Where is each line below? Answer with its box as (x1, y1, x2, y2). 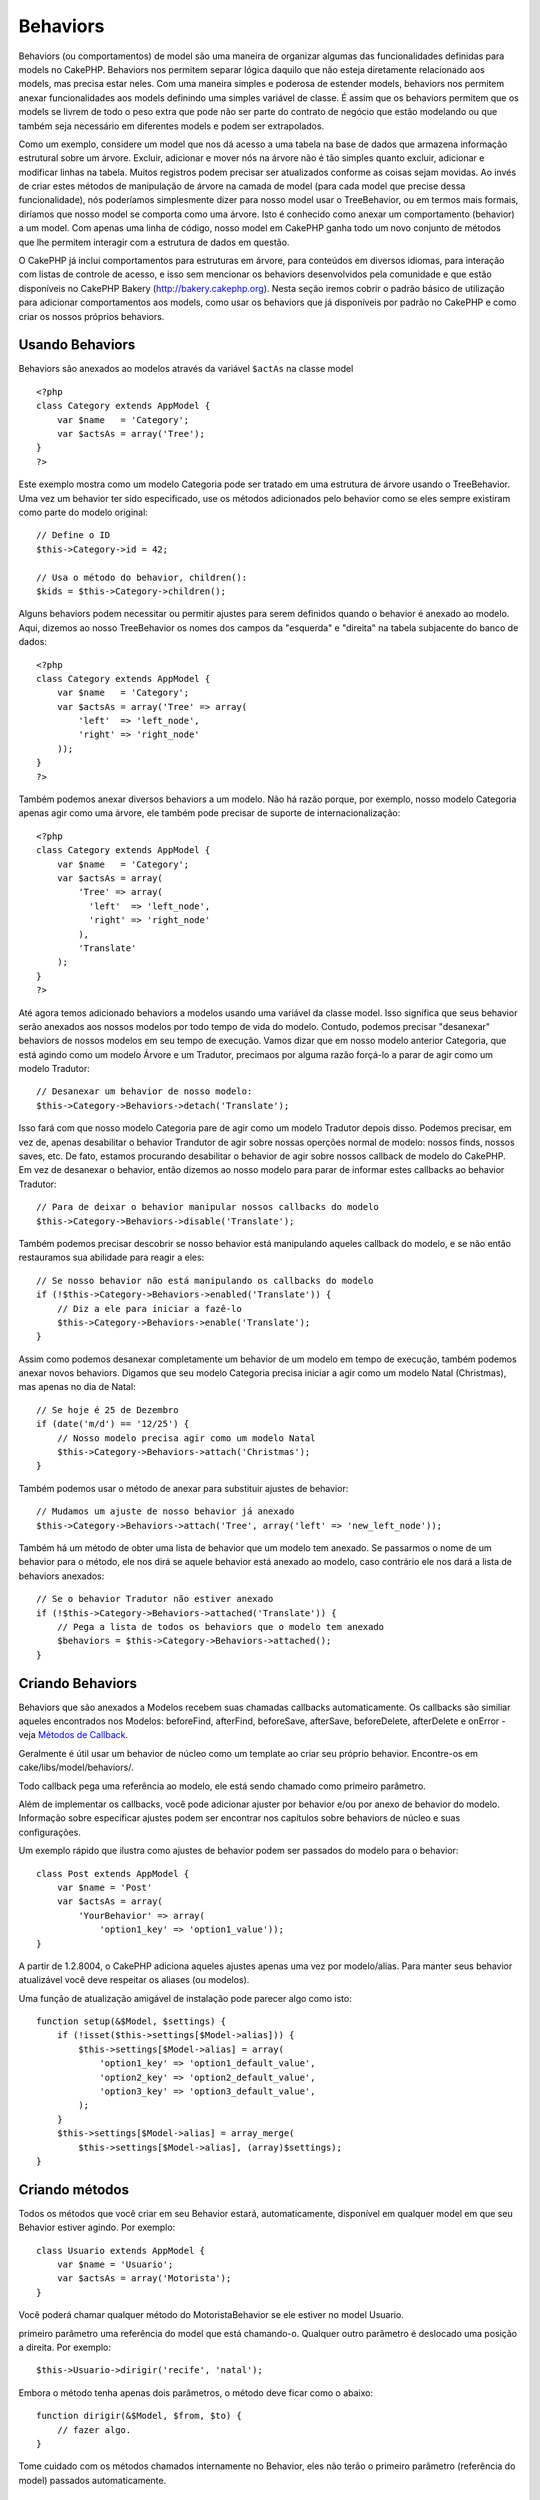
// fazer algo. (56, 2424, 132, 2435)
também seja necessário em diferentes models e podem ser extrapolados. (18, 120, 325, 132)
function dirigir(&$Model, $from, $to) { (36, 2410, 242, 2422)
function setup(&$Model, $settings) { (36, 2016, 227, 2027)
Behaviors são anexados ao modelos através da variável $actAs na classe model (18, 363, 354, 375)
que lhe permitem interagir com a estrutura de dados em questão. (18, 236, 290, 248)
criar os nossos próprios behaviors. (18, 310, 165, 322)
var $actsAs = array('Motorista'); (56, 2273, 232, 2284)
